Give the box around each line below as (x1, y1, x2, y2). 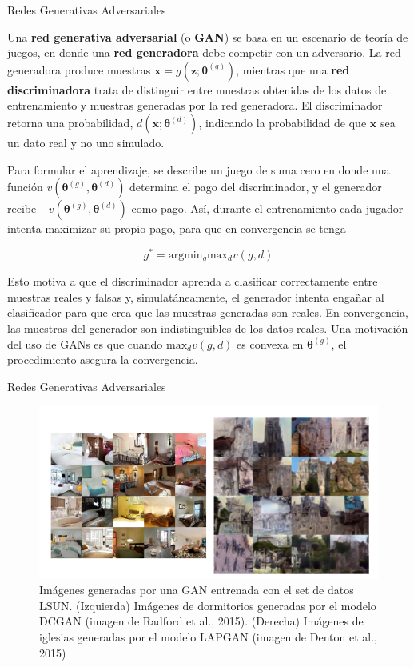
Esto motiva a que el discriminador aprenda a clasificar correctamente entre (7, 273, 378, 290)
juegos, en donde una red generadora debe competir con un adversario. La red (7, 44, 401, 61)
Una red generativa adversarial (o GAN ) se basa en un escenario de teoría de (7, 28, 408, 45)
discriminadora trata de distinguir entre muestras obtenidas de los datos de (7, 81, 387, 98)
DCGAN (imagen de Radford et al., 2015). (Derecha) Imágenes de (39, 613, 364, 629)
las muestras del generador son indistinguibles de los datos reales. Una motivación (7, 320, 408, 337)
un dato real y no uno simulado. (7, 134, 165, 150)
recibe (7, 200, 37, 217)
